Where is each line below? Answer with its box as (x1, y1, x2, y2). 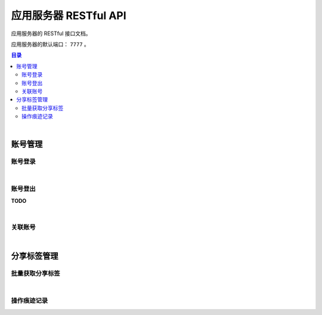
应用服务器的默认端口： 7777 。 (11, 41, 89, 48)
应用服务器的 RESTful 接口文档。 (11, 30, 92, 37)
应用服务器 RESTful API (11, 9, 126, 22)
